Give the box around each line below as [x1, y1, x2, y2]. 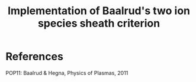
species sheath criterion [37, 17, 160, 30]
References [5, 50, 63, 63]
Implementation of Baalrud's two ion [7, 4, 191, 18]
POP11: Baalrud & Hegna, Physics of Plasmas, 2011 [5, 69, 128, 76]
